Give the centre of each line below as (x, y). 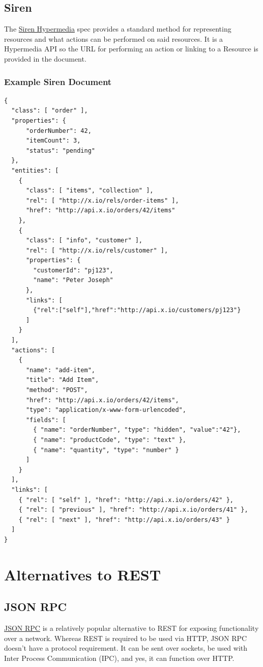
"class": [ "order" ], (50, 111)
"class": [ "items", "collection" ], (90, 191)
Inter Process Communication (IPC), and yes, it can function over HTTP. (119, 658)
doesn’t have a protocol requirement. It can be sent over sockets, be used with (126, 648)
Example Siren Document (58, 81)
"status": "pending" (60, 150)
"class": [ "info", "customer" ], (84, 241)
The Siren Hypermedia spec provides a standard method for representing (118, 29)
